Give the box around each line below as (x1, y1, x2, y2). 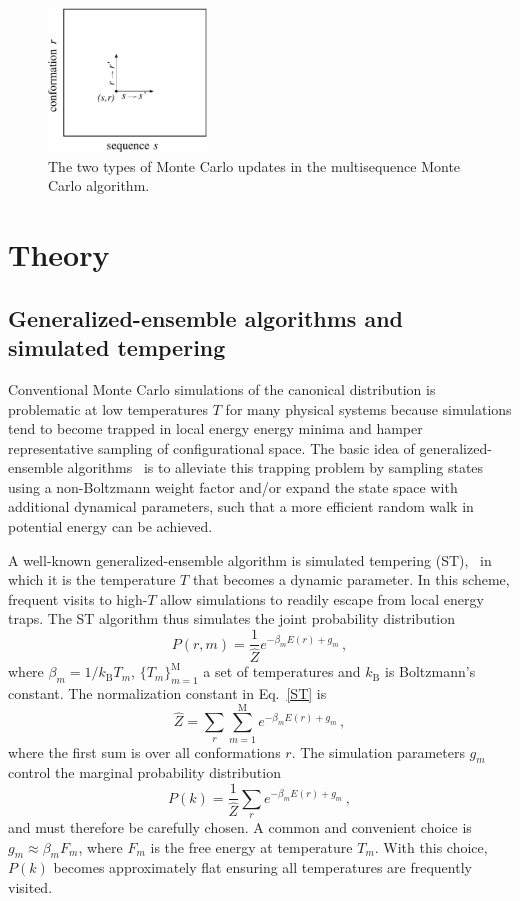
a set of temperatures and (203, 661, 361, 682)
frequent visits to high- (8, 588, 148, 609)
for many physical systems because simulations (225, 398, 512, 419)
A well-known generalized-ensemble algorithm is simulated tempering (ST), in (8, 549, 492, 570)
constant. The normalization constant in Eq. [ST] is (8, 682, 327, 703)
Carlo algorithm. (48, 175, 150, 196)
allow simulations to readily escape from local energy (160, 588, 484, 609)
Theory (8, 234, 110, 275)
